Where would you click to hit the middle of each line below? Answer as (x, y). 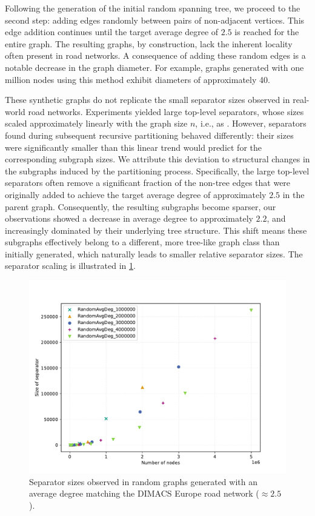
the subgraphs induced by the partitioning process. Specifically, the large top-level (157, 170)
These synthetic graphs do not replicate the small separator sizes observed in (148, 100)
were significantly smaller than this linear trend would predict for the (133, 147)
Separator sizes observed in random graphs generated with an (143, 481)
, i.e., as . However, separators (251, 123)
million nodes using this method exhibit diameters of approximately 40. (138, 79)
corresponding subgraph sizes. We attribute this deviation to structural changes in (157, 159)
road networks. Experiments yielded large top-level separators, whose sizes (166, 111)
